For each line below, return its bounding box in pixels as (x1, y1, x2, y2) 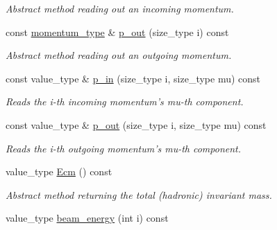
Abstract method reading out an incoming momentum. (6, 1, 234, 15)
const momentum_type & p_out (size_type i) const (6, 24, 229, 39)
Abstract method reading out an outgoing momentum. (6, 48, 232, 62)
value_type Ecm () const (6, 164, 112, 179)
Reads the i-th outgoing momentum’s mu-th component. (6, 141, 242, 155)
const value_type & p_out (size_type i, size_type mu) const (6, 117, 267, 132)
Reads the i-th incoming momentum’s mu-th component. (6, 94, 244, 109)
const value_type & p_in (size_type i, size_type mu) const (6, 71, 261, 85)
